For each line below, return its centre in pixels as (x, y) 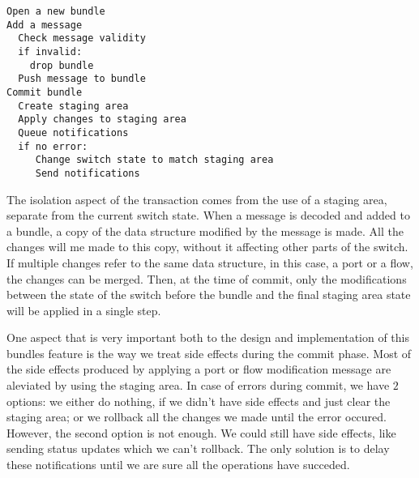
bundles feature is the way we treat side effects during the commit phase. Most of (209, 353)
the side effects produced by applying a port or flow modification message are (199, 369)
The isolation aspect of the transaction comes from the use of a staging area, (197, 199)
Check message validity (82, 38)
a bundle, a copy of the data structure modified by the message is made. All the (205, 230)
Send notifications (88, 173)
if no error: (53, 146)
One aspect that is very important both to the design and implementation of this (208, 337)
